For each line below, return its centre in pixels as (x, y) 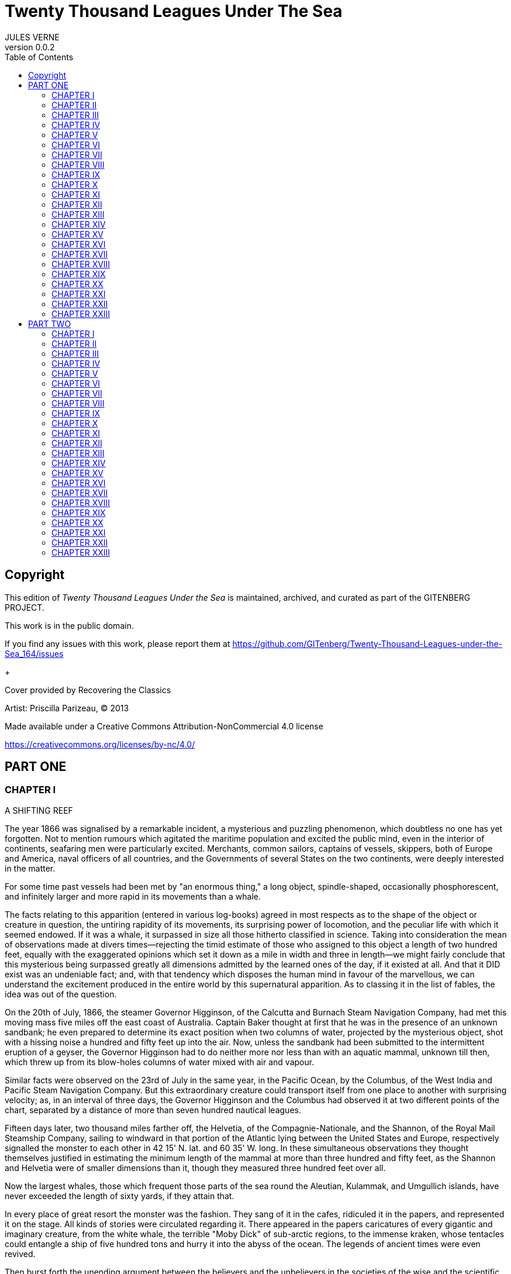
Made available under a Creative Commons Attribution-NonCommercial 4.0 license (164, 726)
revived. (20, 1254)
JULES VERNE (32, 37)
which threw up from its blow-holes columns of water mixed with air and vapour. (160, 1062)
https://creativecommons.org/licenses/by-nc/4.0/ (100, 744)
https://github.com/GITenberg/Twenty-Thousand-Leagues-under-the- (367, 643)
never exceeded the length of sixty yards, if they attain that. (120, 1196)
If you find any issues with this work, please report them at (118, 643)
